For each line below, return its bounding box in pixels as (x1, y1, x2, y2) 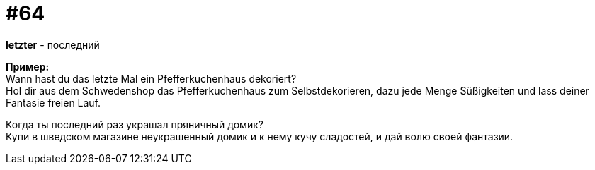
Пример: (6, 60, 50, 73)
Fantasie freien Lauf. (6, 96, 101, 109)
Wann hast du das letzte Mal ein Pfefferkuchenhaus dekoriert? (6, 72, 297, 85)
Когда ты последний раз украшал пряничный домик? (6, 118, 263, 130)
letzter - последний (6, 38, 100, 51)
